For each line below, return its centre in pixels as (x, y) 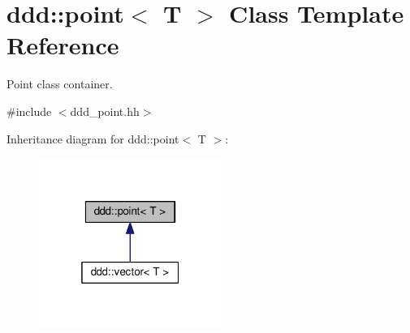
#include (29, 111)
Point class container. (60, 84)
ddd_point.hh (105, 111)
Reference (63, 45)
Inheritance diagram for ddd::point (93, 138)
